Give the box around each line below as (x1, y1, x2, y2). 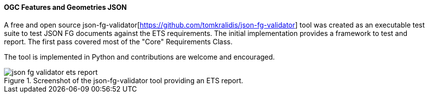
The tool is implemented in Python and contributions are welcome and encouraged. (4, 52, 275, 61)
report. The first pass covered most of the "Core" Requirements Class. (4, 37, 233, 46)
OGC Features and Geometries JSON (4, 3, 127, 11)
